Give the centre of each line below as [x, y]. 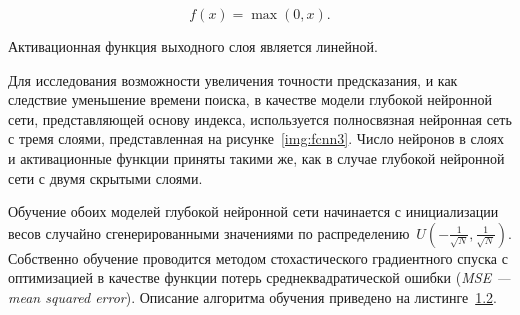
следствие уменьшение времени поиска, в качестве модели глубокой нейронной [250, 99]
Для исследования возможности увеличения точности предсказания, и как [233, 79]
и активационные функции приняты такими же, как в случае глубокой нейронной [256, 157]
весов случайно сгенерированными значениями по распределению [209, 232]
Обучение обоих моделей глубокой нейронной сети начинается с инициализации [253, 211]
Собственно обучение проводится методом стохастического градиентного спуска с [258, 257]
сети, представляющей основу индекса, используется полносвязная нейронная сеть [260, 118]
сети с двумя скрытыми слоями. [105, 177]
